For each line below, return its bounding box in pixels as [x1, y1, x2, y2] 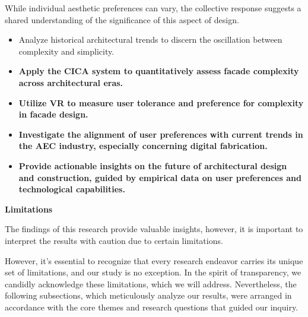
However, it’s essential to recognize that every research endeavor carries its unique [5, 254, 303, 267]
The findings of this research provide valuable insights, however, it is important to [5, 223, 303, 235]
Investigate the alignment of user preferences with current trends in [18, 128, 303, 140]
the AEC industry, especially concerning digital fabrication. [18, 140, 268, 152]
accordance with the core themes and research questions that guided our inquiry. [5, 300, 299, 313]
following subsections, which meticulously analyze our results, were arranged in [5, 289, 292, 302]
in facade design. [18, 108, 88, 121]
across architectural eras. [18, 76, 123, 88]
